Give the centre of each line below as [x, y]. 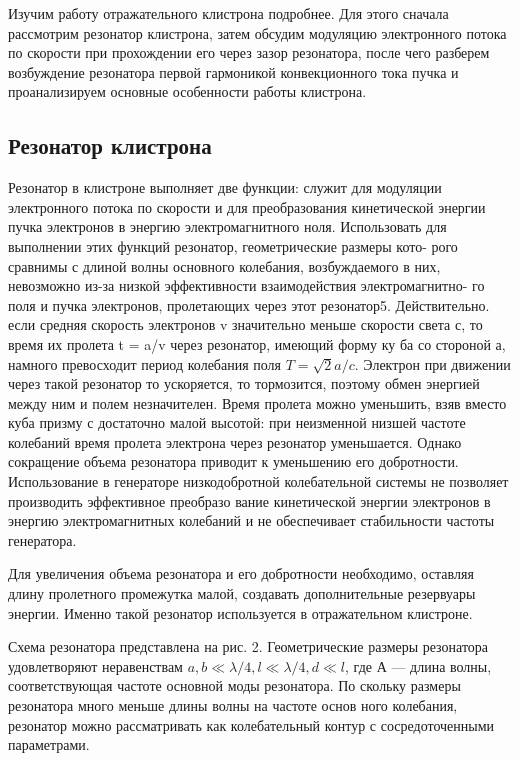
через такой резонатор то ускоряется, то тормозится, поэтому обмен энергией [244, 383]
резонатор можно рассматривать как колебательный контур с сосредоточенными [251, 724]
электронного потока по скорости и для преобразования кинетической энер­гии [247, 206]
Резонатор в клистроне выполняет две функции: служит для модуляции [225, 187]
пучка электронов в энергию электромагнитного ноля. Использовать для [227, 226]
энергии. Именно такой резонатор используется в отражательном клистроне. [240, 612]
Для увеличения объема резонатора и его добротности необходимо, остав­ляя [241, 573]
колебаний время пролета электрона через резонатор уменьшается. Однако [235, 441]
